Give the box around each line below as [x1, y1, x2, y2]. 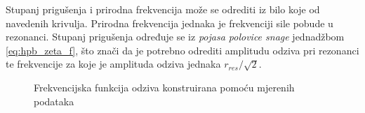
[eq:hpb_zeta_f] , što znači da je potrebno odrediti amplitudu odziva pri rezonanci [6, 43, 359, 57]
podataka [34, 93, 74, 108]
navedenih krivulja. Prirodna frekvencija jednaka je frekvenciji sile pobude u [6, 15, 333, 30]
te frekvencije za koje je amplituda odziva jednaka [6, 56, 221, 71]
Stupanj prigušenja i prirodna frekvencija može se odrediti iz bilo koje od [6, 2, 320, 16]
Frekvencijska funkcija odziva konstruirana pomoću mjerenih [34, 80, 295, 94]
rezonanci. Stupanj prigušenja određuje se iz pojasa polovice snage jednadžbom [6, 29, 345, 44]
